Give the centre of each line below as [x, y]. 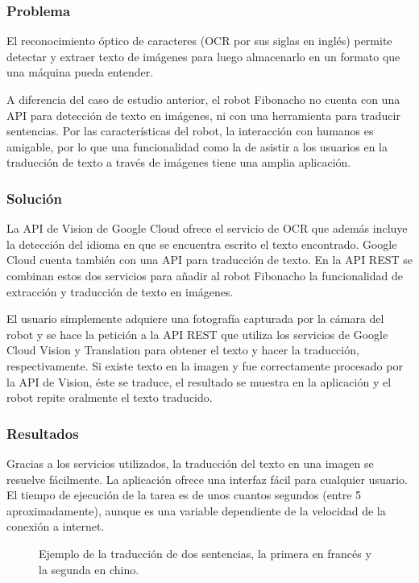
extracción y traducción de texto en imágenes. [120, 291]
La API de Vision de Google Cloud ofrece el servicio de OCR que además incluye [207, 228]
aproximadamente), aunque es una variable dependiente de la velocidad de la [196, 510]
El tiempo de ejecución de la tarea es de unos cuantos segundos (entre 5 [184, 495]
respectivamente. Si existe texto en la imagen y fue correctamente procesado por [205, 365]
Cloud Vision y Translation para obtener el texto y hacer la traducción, [183, 350]
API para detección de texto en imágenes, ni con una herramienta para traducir [203, 115]
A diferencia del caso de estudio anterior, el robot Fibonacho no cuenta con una [203, 99]
